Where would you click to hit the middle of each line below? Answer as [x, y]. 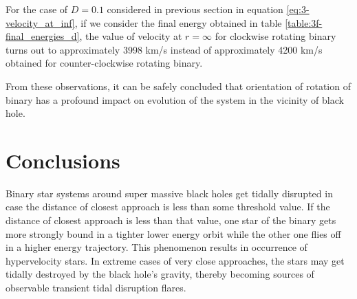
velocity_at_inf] [40, 22]
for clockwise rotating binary [275, 36]
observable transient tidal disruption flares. [96, 288]
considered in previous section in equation [195, 9]
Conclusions [63, 160]
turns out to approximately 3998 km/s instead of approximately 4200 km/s [164, 49]
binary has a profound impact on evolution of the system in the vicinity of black [175, 99]
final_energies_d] [43, 36]
